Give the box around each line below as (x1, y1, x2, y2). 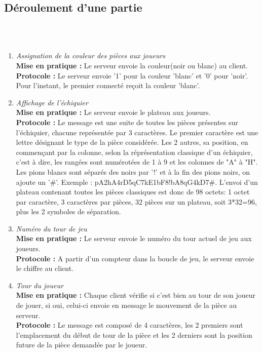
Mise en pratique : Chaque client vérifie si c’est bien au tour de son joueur (16, 290, 256, 300)
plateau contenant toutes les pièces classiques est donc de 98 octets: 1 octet (16, 186, 250, 197)
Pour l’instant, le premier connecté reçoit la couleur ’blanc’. (16, 80, 200, 91)
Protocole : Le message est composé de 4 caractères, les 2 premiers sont (16, 320, 243, 330)
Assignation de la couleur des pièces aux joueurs (16, 50, 166, 61)
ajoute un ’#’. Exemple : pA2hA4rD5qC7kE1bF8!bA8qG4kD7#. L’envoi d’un (16, 176, 258, 187)
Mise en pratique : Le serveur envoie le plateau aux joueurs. (16, 107, 211, 117)
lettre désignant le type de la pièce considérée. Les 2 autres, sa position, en (16, 137, 248, 147)
